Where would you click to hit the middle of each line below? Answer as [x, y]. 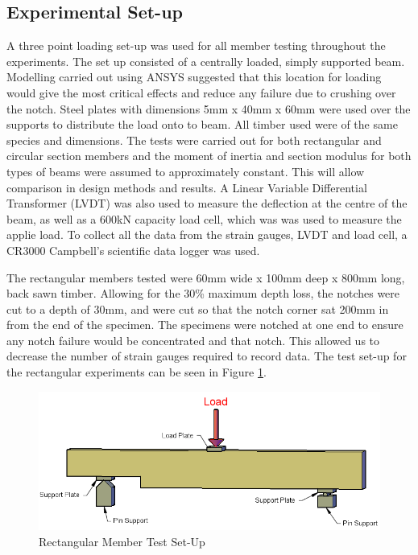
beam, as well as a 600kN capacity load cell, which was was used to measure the [204, 218]
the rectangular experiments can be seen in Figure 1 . [137, 372]
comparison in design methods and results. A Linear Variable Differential [187, 187]
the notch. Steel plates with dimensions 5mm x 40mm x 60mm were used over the [209, 108]
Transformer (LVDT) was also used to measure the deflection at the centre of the [207, 203]
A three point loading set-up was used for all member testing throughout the [196, 45]
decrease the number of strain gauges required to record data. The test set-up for [207, 356]
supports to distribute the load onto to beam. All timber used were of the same [202, 124]
